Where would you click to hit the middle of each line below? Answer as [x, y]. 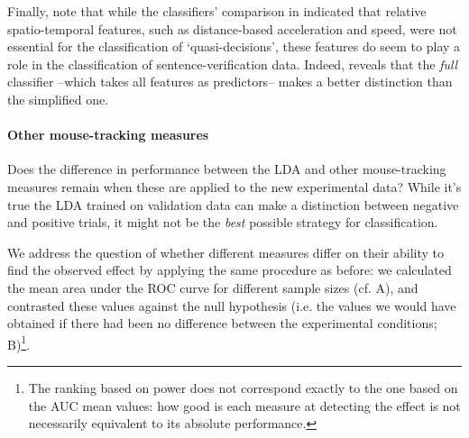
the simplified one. [58, 99]
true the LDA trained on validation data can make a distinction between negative [233, 204]
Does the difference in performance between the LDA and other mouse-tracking [227, 169]
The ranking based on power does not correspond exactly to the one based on [243, 387]
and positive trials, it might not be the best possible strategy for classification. [223, 222]
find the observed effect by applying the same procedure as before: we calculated [230, 270]
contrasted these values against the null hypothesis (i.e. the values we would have [232, 305]
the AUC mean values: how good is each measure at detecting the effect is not [244, 405]
